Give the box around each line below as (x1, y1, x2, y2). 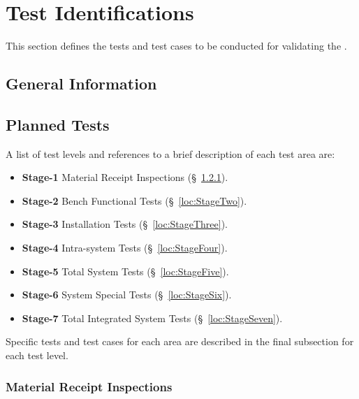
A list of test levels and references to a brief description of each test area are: (6, 146, 335, 161)
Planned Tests (6, 113, 110, 135)
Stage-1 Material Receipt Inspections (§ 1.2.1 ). (22, 170, 228, 184)
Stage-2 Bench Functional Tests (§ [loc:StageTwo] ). (22, 193, 247, 208)
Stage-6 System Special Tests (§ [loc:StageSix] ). (22, 287, 232, 302)
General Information (6, 73, 157, 94)
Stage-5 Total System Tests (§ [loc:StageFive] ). (22, 263, 229, 278)
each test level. (6, 348, 68, 363)
